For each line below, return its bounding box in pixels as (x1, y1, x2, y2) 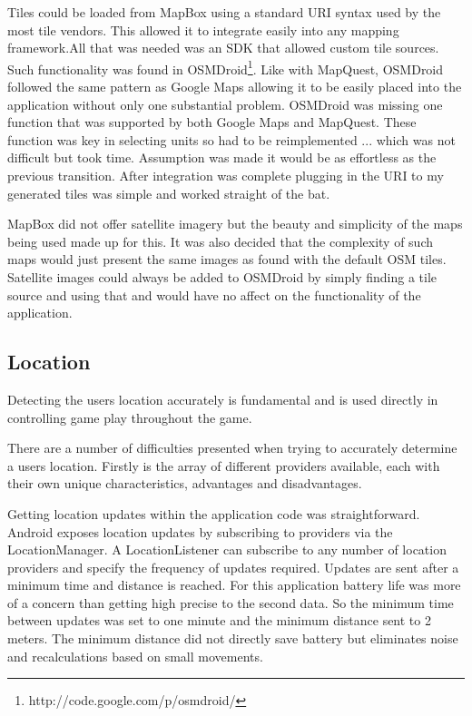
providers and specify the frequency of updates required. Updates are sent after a (7, 557, 459, 576)
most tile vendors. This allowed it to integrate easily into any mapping (7, 20, 399, 39)
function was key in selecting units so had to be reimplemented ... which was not (7, 130, 456, 149)
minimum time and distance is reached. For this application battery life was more (7, 575, 461, 594)
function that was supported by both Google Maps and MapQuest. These (7, 113, 417, 132)
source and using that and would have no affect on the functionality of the (7, 285, 421, 304)
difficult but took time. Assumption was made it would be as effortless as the (7, 148, 437, 167)
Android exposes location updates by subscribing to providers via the (7, 522, 393, 541)
